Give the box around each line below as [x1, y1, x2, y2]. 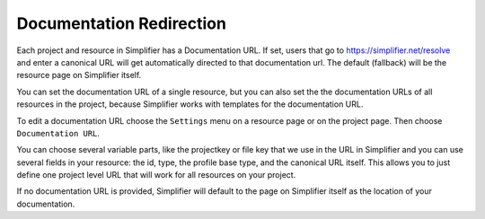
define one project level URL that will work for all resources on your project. [16, 170, 296, 180]
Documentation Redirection [16, 13, 226, 33]
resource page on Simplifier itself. [16, 70, 142, 81]
